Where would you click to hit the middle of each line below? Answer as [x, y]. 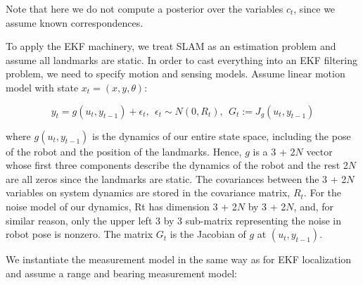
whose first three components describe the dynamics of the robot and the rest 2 [177, 165]
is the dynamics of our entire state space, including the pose [222, 135]
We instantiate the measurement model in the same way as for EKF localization [179, 259]
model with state [42, 87]
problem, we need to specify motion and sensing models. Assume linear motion [176, 74]
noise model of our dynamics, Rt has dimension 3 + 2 [121, 206]
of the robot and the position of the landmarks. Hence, [124, 151]
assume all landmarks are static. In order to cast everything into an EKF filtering [181, 59]
